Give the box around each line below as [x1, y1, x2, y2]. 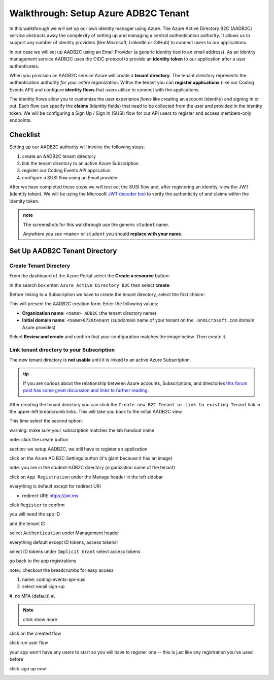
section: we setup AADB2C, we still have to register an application [9, 446, 148, 452]
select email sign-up [22, 584, 65, 590]
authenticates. [9, 63, 40, 69]
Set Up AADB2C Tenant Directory [9, 246, 117, 255]
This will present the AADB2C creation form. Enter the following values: [9, 301, 158, 307]
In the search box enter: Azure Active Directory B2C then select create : [9, 282, 171, 288]
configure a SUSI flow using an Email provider [22, 174, 118, 180]
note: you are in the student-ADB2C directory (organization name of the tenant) [9, 465, 175, 471]
